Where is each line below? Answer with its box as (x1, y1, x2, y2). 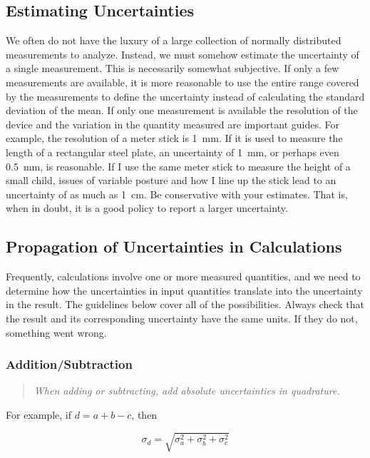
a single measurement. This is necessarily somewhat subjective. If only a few (6, 61, 339, 76)
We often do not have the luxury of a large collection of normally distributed (6, 33, 341, 48)
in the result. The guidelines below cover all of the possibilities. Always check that (6, 297, 364, 312)
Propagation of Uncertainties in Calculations (6, 235, 342, 258)
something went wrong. (6, 325, 107, 340)
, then (131, 407, 158, 422)
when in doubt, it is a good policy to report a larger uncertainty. (6, 200, 288, 215)
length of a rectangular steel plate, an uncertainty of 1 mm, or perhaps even (6, 144, 339, 159)
